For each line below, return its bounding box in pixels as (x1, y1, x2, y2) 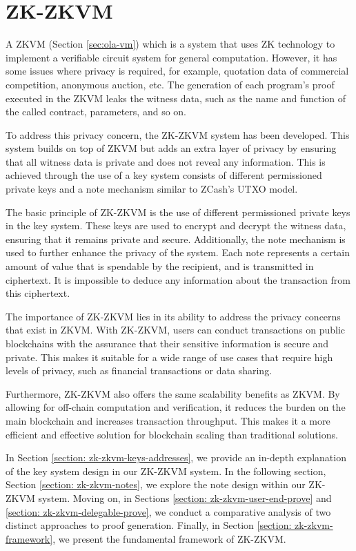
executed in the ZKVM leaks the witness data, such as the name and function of (6, 90, 346, 105)
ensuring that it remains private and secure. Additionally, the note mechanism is (6, 231, 346, 246)
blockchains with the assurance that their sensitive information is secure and (6, 336, 329, 350)
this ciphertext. (6, 286, 70, 300)
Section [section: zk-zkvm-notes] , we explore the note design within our (6, 477, 306, 492)
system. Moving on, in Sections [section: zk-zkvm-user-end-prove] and (38, 490, 332, 505)
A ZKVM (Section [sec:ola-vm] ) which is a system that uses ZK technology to (6, 37, 335, 51)
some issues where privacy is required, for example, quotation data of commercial (6, 64, 349, 78)
